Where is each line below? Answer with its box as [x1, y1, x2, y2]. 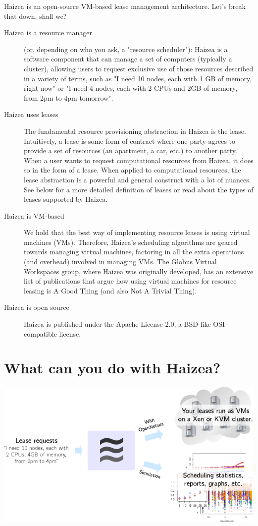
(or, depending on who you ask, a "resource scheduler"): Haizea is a [24, 44, 228, 54]
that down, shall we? [4, 10, 67, 21]
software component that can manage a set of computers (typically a [24, 54, 232, 64]
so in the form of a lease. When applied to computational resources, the [24, 165, 241, 175]
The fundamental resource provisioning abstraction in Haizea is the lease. [24, 125, 246, 136]
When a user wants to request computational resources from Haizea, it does [24, 155, 254, 165]
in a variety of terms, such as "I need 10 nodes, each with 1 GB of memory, [24, 73, 252, 83]
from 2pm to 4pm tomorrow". [24, 92, 113, 103]
